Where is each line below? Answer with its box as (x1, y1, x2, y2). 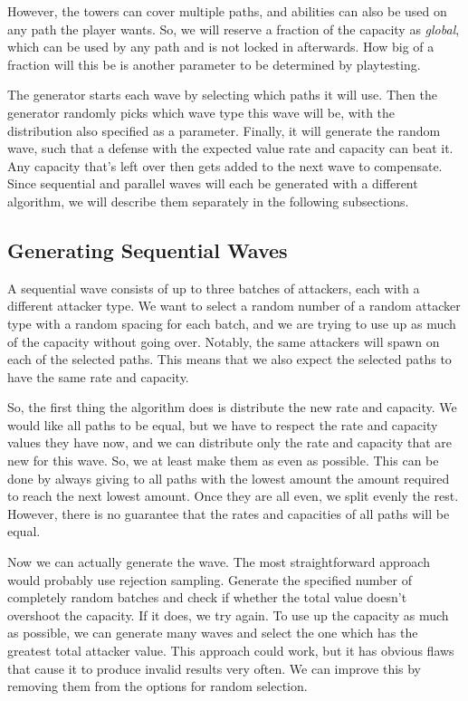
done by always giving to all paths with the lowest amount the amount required (7, 468, 450, 487)
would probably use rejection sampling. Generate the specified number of (7, 570, 412, 589)
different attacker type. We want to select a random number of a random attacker (7, 296, 461, 315)
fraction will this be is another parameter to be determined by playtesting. (7, 54, 421, 73)
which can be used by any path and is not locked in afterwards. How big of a (7, 37, 435, 56)
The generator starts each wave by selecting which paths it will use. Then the (7, 85, 437, 104)
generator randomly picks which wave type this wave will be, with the (7, 102, 396, 121)
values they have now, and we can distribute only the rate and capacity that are (7, 433, 453, 452)
